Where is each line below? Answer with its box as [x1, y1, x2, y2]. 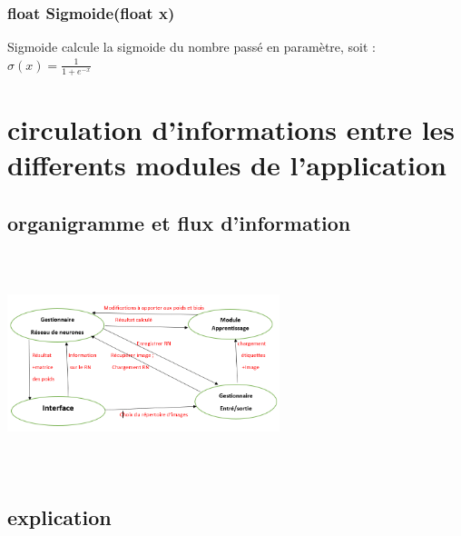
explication [7, 503, 112, 531]
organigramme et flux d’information [7, 208, 351, 236]
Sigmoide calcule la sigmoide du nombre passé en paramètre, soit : [7, 37, 376, 56]
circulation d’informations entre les [7, 110, 456, 147]
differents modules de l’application [7, 146, 447, 184]
